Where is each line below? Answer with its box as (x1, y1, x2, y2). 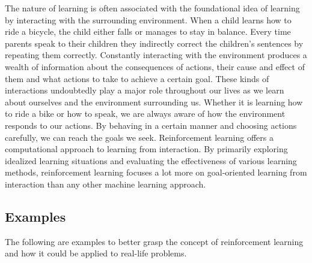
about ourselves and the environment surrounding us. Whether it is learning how (5, 95, 303, 108)
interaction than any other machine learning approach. (5, 177, 206, 190)
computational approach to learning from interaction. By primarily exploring (5, 143, 288, 155)
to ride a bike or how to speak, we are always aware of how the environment (5, 107, 286, 120)
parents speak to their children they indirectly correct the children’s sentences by (5, 37, 304, 49)
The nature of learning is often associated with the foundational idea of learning (5, 2, 300, 14)
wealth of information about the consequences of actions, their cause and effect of (5, 60, 305, 72)
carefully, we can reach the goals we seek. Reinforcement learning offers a (5, 131, 274, 143)
